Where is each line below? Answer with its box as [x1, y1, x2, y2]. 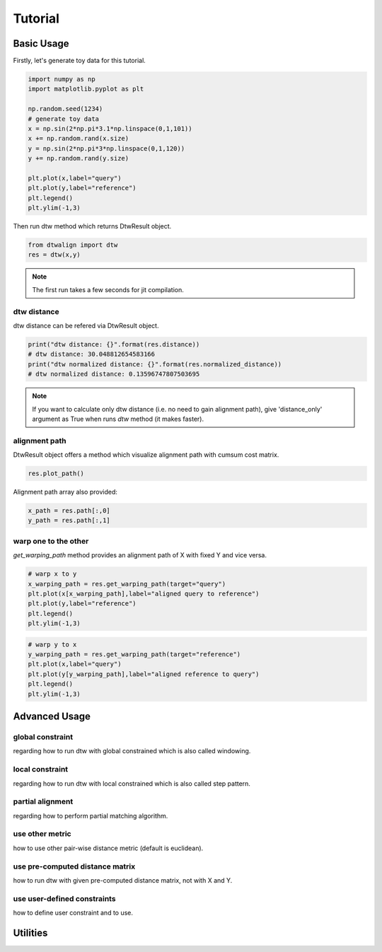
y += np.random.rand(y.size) [28, 154, 129, 163]
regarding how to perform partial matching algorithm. [13, 811, 168, 820]
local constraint [13, 765, 69, 774]
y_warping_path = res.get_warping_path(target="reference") [28, 651, 241, 658]
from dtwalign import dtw [28, 241, 118, 249]
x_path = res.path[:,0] [28, 506, 111, 515]
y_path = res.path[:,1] [28, 516, 111, 525]
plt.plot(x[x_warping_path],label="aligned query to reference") [28, 589, 260, 598]
